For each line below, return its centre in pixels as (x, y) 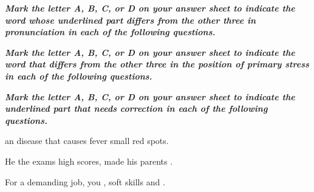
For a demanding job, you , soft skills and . (85, 181)
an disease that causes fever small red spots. (87, 141)
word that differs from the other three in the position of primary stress (157, 64)
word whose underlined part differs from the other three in (131, 20)
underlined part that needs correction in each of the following (136, 108)
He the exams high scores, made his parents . (89, 161)
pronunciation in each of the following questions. (110, 32)
